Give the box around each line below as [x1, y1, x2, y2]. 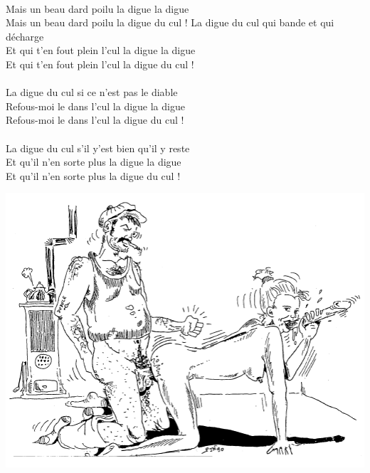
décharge [6, 28, 44, 43]
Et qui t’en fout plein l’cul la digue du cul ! [6, 56, 194, 71]
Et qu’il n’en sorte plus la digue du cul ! [6, 168, 181, 183]
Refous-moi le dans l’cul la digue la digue [6, 98, 185, 113]
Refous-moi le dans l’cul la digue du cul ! [6, 112, 184, 127]
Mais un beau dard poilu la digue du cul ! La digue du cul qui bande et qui [6, 15, 334, 30]
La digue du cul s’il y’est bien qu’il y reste [6, 140, 190, 155]
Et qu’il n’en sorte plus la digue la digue [6, 154, 181, 169]
